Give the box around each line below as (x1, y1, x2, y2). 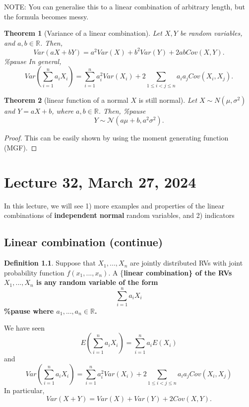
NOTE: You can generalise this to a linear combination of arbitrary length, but (4, 1, 245, 11)
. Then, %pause (98, 105, 146, 116)
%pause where (4, 306, 54, 316)
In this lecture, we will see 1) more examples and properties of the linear (4, 200, 225, 210)
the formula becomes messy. (4, 11, 89, 21)
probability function (4, 267, 64, 277)
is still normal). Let (138, 94, 197, 105)
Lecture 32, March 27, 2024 (4, 171, 196, 192)
